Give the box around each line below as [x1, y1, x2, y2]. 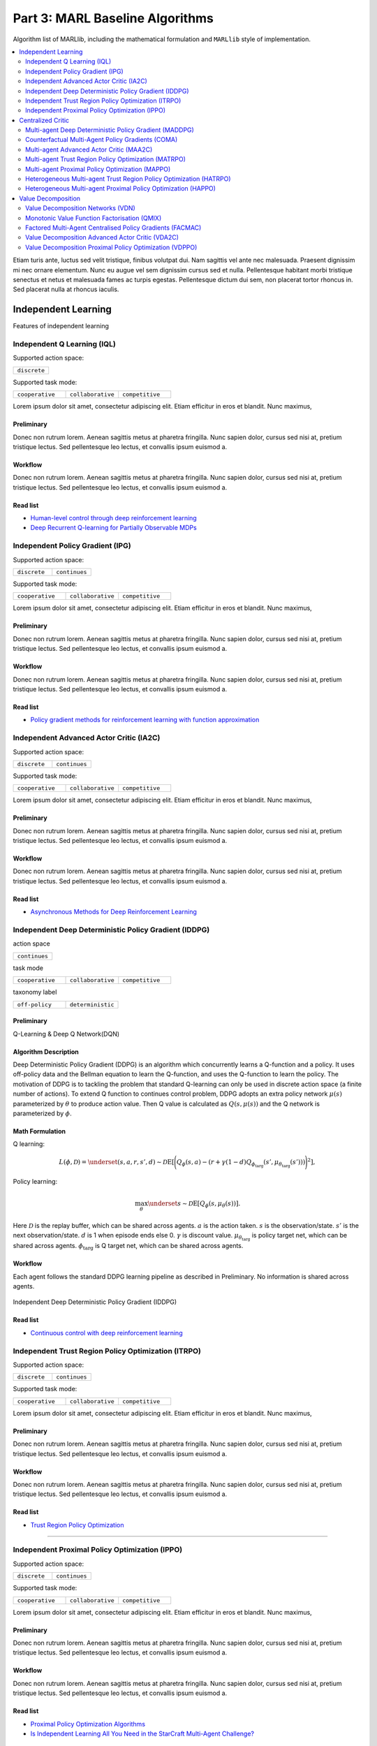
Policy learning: [13, 1178, 58, 1186]
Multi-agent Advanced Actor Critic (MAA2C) [25, 145, 153, 154]
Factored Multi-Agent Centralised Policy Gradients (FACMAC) [25, 223, 202, 232]
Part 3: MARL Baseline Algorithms [13, 10, 214, 26]
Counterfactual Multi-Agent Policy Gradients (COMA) [25, 135, 178, 144]
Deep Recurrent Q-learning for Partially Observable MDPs [30, 524, 197, 532]
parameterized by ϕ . [13, 1109, 73, 1117]
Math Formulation [13, 1127, 66, 1135]
